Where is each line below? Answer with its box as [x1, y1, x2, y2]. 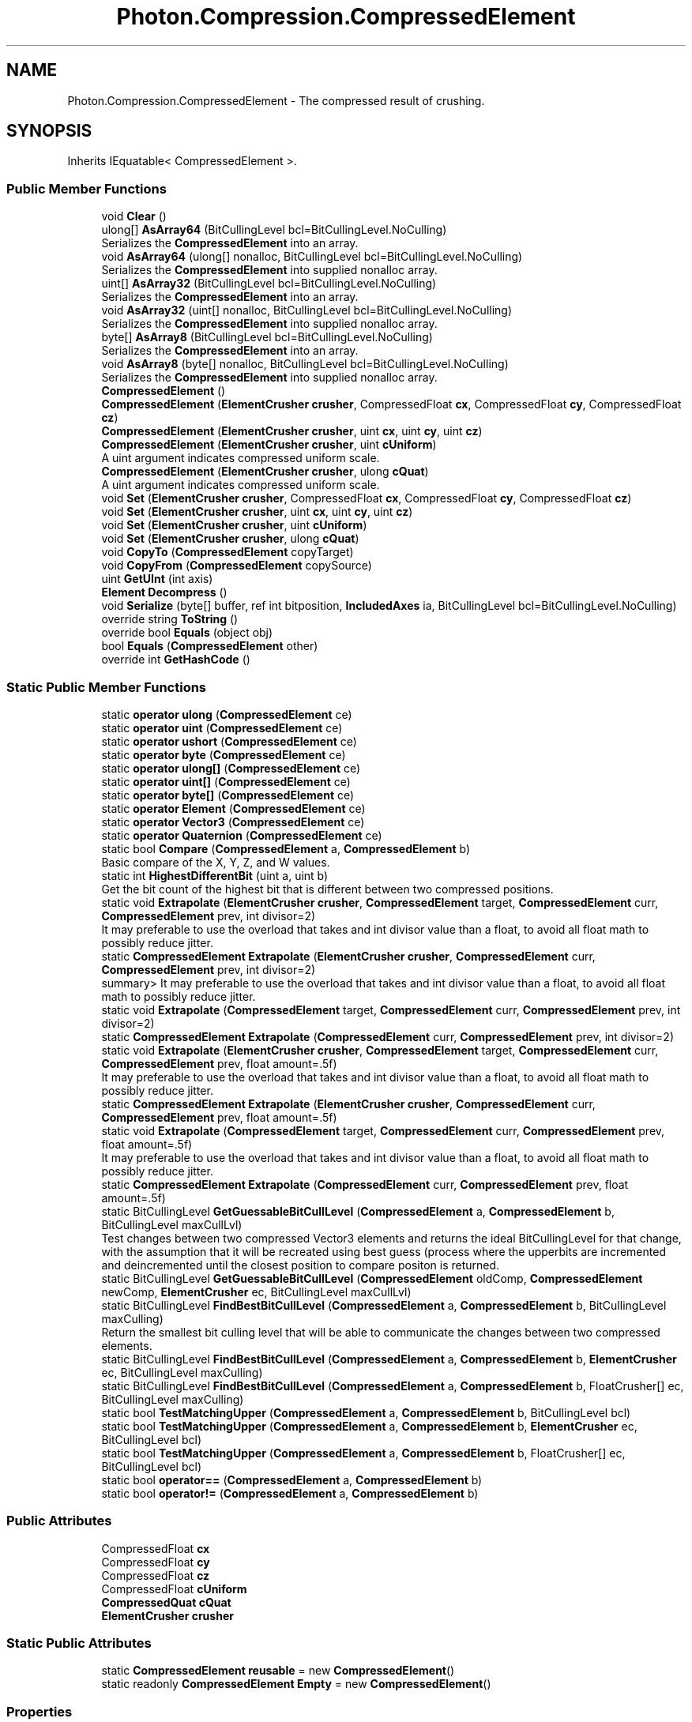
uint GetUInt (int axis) [101, 572, 213, 586]
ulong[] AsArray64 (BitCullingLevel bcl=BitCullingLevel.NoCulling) [101, 223, 447, 237]
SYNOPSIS [6, 121, 92, 141]
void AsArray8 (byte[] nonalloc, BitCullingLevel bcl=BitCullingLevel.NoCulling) [101, 357, 509, 371]
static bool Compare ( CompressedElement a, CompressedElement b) [101, 841, 471, 855]
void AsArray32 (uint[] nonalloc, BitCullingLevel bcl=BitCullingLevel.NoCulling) [101, 303, 513, 318]
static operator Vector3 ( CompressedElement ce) [101, 814, 365, 829]
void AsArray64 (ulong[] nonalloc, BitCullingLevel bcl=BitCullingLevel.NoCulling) [101, 250, 523, 264]
